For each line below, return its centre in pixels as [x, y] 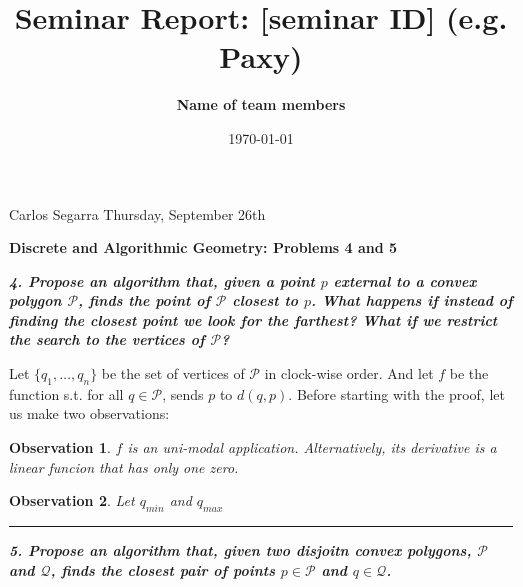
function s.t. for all [66, 393]
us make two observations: [89, 413]
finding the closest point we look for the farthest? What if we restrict [253, 319]
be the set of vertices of [173, 373]
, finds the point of [144, 300]
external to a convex [405, 280]
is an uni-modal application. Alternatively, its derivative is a [312, 447]
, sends [183, 393]
